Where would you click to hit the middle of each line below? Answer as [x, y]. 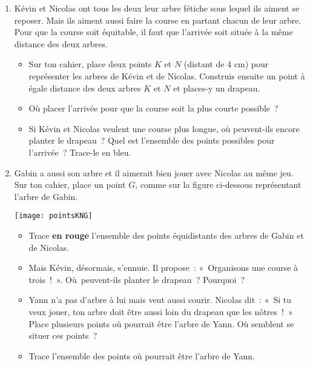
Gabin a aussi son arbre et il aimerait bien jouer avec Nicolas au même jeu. [154, 172]
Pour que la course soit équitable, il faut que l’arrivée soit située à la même [153, 32]
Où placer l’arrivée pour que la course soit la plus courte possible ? [153, 108]
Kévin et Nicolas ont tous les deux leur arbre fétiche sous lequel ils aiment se [157, 8]
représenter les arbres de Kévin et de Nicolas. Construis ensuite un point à [167, 75]
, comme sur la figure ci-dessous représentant [218, 185]
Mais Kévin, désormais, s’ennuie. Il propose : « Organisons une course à [163, 268]
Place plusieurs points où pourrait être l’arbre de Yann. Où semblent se [161, 323]
